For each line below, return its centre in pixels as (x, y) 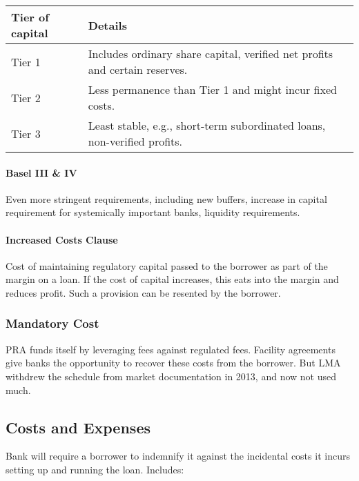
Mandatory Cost (52, 323)
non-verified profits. (135, 141)
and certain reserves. (138, 69)
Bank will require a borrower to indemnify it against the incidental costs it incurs (178, 456)
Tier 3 (26, 133)
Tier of (30, 17)
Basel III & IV (41, 172)
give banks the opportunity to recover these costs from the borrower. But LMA (173, 363)
